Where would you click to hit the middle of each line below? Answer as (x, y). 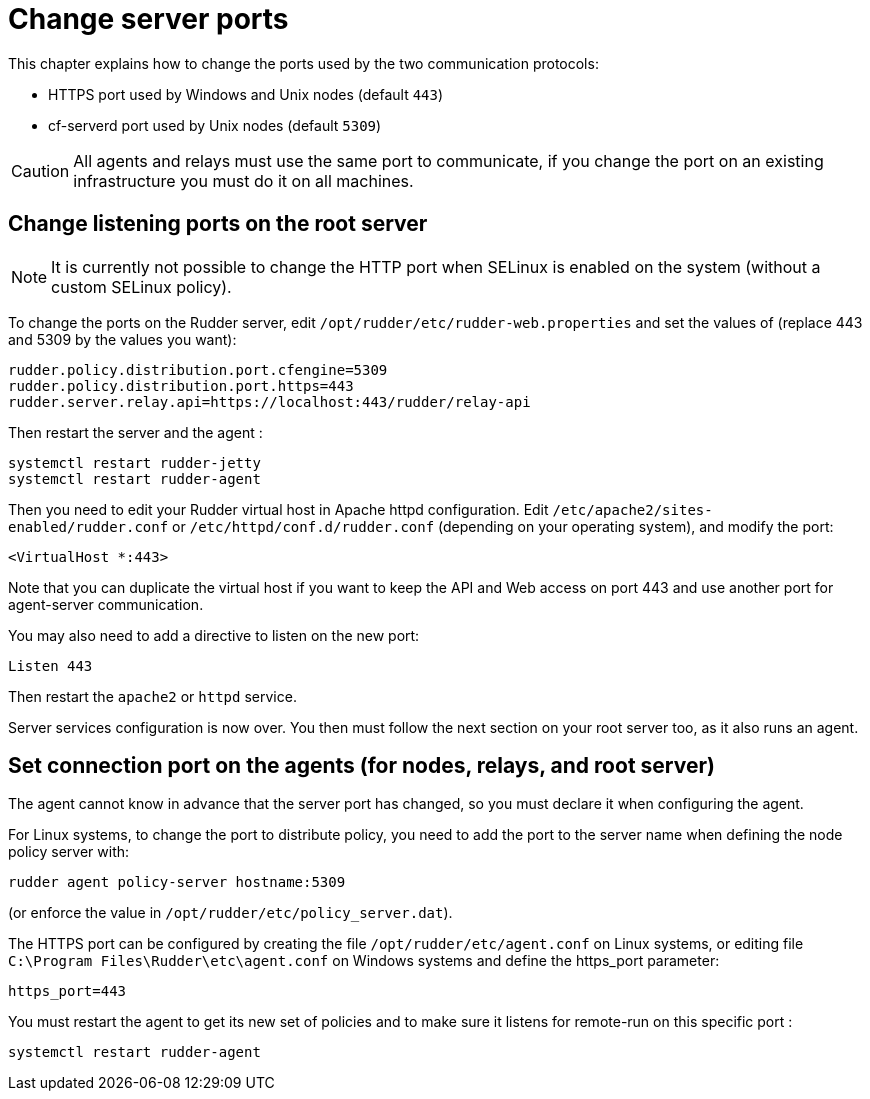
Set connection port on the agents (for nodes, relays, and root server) (361, 766)
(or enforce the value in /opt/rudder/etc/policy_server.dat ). (230, 913)
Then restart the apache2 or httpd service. (152, 696)
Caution (40, 170)
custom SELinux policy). (141, 286)
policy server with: (69, 852)
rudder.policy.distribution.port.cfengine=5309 (198, 369)
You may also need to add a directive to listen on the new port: (214, 635)
